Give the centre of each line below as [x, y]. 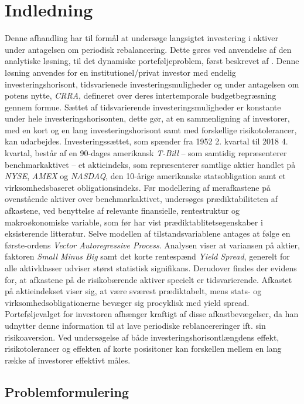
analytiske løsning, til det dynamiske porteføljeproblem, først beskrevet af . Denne [152, 61]
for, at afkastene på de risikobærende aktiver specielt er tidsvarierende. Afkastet [148, 279]
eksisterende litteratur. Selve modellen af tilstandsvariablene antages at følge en [148, 233]
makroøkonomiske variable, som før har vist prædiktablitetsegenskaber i [134, 222]
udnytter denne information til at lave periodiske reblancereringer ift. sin [135, 325]
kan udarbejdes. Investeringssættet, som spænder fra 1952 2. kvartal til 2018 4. [146, 141]
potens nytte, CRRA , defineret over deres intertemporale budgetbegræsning [141, 95]
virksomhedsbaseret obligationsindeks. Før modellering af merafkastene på [138, 187]
